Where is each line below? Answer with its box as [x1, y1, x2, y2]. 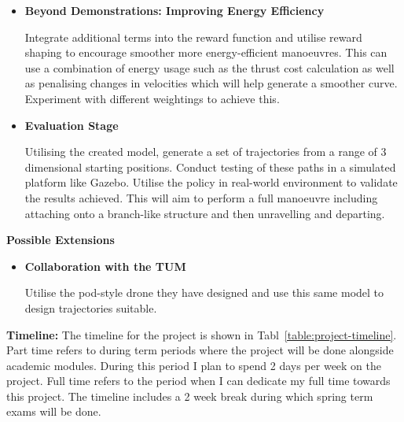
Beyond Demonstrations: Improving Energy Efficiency [24, 2, 325, 18]
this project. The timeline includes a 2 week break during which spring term [6, 387, 373, 404]
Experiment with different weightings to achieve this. [24, 90, 280, 106]
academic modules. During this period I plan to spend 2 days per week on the [6, 357, 382, 373]
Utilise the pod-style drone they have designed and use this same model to [24, 284, 384, 301]
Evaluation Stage [24, 117, 119, 133]
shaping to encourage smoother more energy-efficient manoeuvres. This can [24, 44, 387, 61]
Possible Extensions [6, 231, 115, 248]
